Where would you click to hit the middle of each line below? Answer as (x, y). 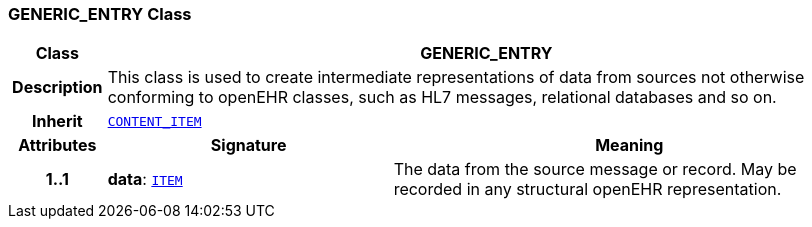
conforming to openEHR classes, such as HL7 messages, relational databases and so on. (442, 97)
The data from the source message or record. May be (595, 169)
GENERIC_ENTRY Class (100, 14)
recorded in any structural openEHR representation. (587, 189)
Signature (248, 145)
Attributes (57, 145)
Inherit (57, 121)
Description (57, 87)
